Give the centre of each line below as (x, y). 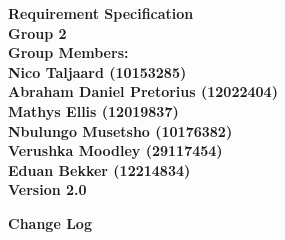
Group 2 (37, 32)
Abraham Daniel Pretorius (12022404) (143, 91)
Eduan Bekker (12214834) (99, 169)
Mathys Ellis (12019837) (93, 110)
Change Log (50, 222)
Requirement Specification (101, 13)
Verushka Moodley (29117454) (115, 150)
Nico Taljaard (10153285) (97, 71)
